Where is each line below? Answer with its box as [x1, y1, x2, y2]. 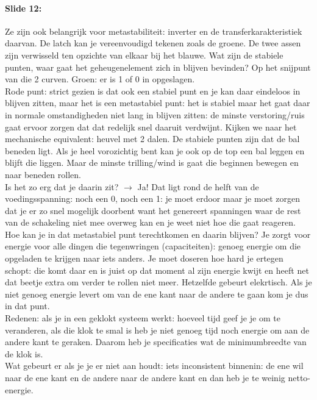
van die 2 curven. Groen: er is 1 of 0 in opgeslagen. [5, 73, 195, 85]
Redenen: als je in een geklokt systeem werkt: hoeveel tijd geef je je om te [5, 312, 280, 324]
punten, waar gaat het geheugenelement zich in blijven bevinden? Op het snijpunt [5, 60, 311, 73]
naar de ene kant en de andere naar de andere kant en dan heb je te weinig [5, 371, 285, 384]
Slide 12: [5, 1, 42, 14]
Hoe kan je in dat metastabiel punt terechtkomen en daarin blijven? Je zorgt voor [5, 227, 311, 240]
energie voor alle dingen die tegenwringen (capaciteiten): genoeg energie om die [5, 240, 301, 252]
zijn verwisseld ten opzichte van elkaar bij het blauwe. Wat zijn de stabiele [5, 48, 283, 61]
